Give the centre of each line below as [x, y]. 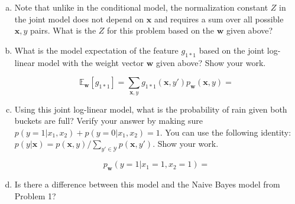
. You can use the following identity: [226, 132]
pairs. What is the [63, 30]
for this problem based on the [161, 30]
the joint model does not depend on [79, 19]
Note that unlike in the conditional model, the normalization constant [141, 7]
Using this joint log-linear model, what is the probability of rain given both [151, 109]
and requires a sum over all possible [219, 19]
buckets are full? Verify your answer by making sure [108, 121]
